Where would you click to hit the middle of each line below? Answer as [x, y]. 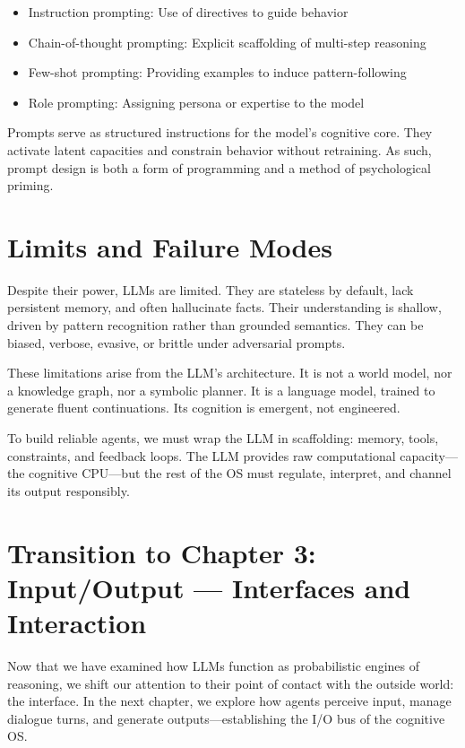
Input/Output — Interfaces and [209, 587]
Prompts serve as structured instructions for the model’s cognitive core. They [220, 132]
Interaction [77, 622]
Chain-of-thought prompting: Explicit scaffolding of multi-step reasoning [227, 42]
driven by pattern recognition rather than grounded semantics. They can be [215, 325]
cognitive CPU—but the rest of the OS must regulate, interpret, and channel [240, 473]
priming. [30, 185]
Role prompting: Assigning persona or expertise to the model [196, 102]
